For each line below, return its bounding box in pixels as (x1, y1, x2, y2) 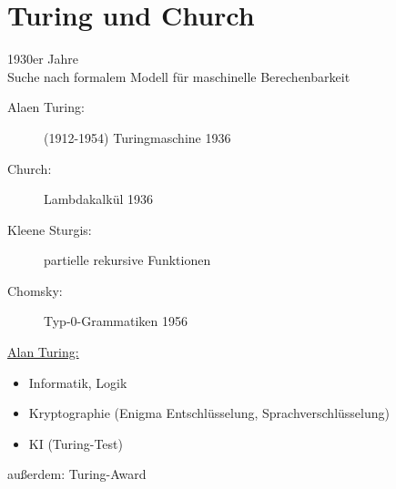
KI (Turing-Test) (28, 433, 123, 453)
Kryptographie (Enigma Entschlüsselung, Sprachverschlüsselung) (28, 403, 390, 423)
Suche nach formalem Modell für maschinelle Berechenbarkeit (7, 66, 350, 86)
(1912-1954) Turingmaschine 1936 (44, 127, 231, 147)
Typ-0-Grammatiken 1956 (44, 311, 188, 331)
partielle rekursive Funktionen (44, 250, 211, 270)
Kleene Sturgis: (7, 219, 92, 239)
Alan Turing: (7, 342, 79, 362)
